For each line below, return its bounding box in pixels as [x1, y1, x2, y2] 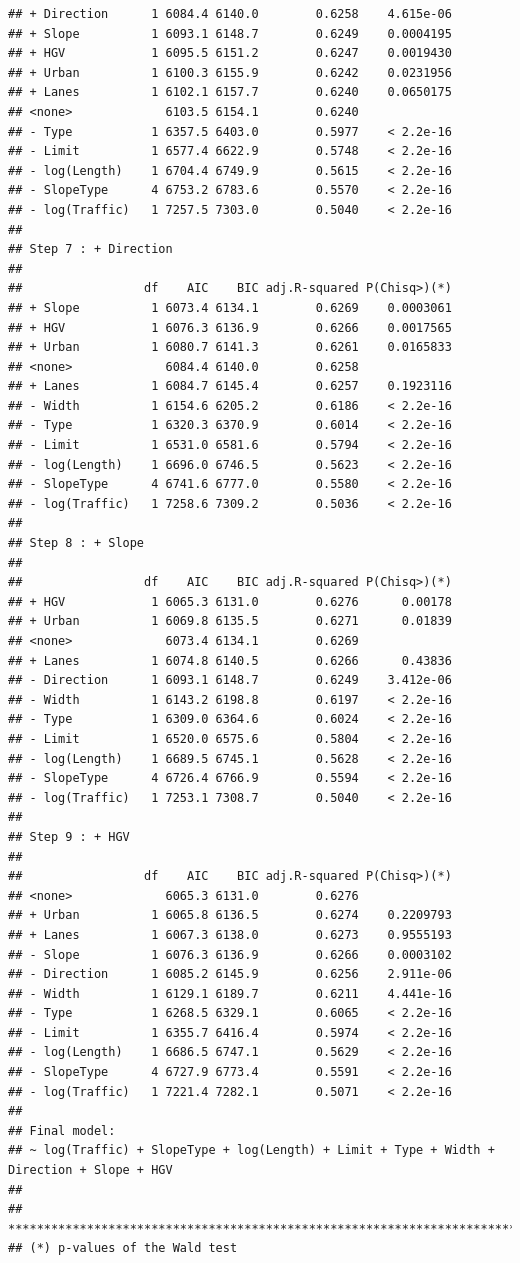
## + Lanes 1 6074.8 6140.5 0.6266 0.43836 [8, 653, 452, 668]
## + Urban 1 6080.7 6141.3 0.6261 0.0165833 [8, 340, 452, 355]
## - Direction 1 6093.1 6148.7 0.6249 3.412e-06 [8, 673, 452, 688]
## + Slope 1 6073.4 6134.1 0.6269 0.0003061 [8, 300, 452, 315]
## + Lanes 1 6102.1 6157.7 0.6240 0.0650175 [8, 85, 452, 100]
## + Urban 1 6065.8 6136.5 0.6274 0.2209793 [8, 908, 452, 923]
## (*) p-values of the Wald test [8, 1241, 238, 1256]
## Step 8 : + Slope [8, 536, 145, 551]
